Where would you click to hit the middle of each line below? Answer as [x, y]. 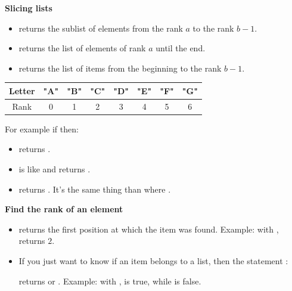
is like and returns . [55, 169]
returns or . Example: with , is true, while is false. [110, 281]
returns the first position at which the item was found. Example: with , [149, 229]
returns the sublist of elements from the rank [101, 28]
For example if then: [42, 129]
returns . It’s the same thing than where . [95, 189]
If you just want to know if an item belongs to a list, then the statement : [153, 260]
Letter [22, 90]
